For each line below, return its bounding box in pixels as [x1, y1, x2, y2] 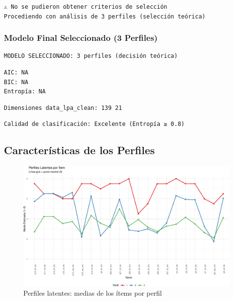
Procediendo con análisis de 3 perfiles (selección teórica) [4, 13, 206, 20]
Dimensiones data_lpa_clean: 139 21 [4, 104, 122, 111]
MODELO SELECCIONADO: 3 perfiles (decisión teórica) [4, 53, 178, 60]
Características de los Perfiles [4, 142, 155, 158]
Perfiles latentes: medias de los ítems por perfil [23, 288, 162, 298]
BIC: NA [4, 78, 29, 86]
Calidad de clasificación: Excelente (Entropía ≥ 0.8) [4, 121, 185, 128]
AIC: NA [4, 69, 29, 76]
